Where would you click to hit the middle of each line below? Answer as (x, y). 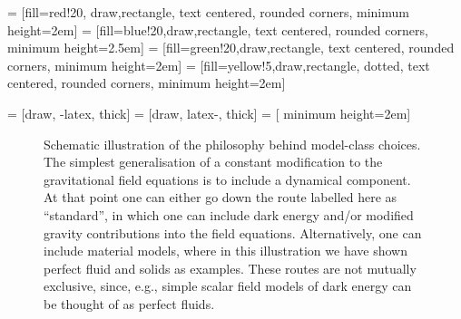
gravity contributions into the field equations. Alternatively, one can (233, 232)
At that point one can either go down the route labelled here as (221, 197)
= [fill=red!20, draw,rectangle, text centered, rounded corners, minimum (208, 12)
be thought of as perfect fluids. (129, 303)
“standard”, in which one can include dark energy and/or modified (229, 214)
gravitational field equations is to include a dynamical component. (227, 179)
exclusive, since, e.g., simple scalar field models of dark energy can (228, 286)
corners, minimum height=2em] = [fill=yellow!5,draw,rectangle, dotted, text (219, 65)
